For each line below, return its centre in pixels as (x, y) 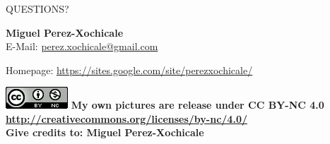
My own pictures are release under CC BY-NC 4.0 (198, 105)
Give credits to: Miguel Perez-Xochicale (105, 132)
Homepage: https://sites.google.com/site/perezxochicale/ (129, 70)
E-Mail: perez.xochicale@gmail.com (82, 46)
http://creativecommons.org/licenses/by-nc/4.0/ (126, 118)
